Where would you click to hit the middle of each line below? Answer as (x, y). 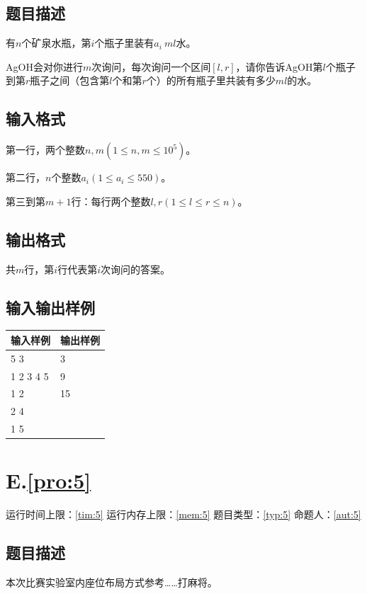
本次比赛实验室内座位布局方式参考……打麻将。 (112, 582)
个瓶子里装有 (124, 43)
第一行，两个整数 (45, 150)
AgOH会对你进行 (44, 66)
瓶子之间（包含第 (70, 80)
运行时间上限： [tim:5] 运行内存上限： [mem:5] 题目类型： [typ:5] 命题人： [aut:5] (183, 514)
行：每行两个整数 (111, 201)
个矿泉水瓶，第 (56, 43)
